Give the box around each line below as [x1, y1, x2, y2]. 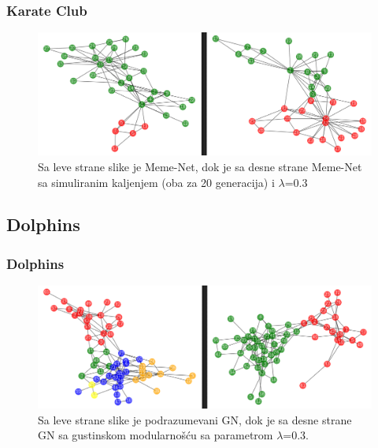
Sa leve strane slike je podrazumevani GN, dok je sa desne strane [38, 411, 352, 427]
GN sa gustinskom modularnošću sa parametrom [38, 427, 273, 443]
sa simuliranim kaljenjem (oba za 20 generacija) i [38, 174, 275, 190]
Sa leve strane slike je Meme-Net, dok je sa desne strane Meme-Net [38, 158, 362, 174]
